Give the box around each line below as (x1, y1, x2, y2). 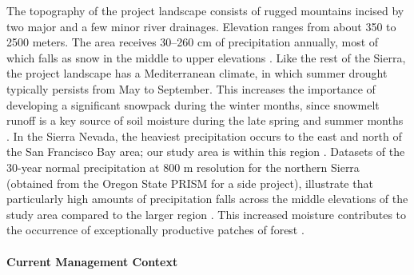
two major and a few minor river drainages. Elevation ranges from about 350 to (6, 18, 396, 34)
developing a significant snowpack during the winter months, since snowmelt (6, 96, 380, 113)
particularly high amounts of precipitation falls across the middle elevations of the (6, 190, 408, 207)
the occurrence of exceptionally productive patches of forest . (6, 221, 305, 238)
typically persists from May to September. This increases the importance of (6, 80, 376, 97)
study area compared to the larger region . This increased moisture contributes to (6, 205, 407, 222)
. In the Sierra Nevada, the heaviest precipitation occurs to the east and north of (6, 127, 402, 144)
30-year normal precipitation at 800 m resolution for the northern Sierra (6, 158, 360, 175)
